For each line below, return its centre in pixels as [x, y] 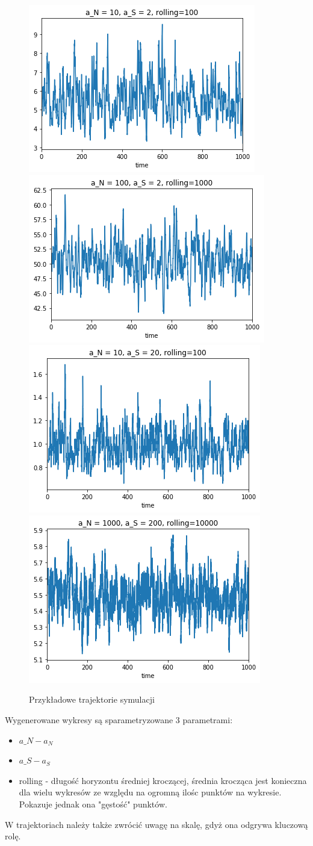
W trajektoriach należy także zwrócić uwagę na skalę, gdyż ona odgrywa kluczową [156, 824]
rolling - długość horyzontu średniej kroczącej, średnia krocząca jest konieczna [163, 780]
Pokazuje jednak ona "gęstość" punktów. [93, 804]
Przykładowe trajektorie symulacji [92, 699]
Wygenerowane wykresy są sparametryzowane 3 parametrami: [119, 719]
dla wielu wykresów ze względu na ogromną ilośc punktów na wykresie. [150, 792]
